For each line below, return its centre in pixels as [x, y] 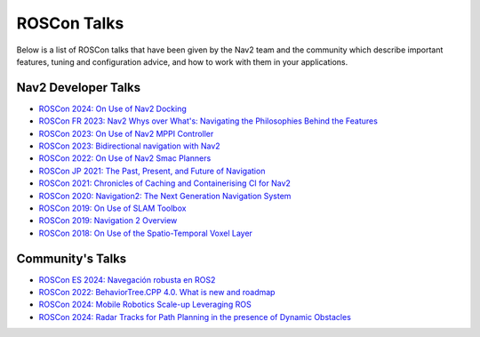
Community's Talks [72, 258]
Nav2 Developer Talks [79, 88]
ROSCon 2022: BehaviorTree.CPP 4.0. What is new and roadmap [157, 293]
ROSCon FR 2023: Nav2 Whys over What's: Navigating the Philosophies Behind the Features [208, 121]
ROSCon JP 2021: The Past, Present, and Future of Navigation [152, 171]
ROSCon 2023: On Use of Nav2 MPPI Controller [126, 133]
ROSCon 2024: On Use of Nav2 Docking [112, 108]
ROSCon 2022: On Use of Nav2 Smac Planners [125, 158]
